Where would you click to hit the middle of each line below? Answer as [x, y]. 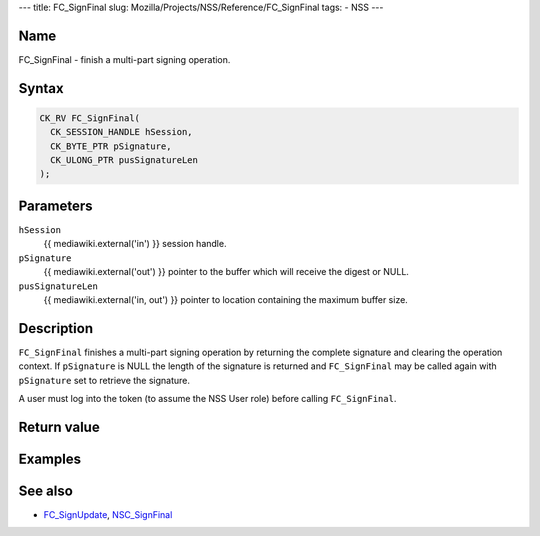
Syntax [41, 88]
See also [46, 490]
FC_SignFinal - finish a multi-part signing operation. [124, 59]
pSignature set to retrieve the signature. [104, 380]
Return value [59, 426]
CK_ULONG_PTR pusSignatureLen [124, 160]
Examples [50, 458]
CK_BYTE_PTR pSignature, [111, 146]
